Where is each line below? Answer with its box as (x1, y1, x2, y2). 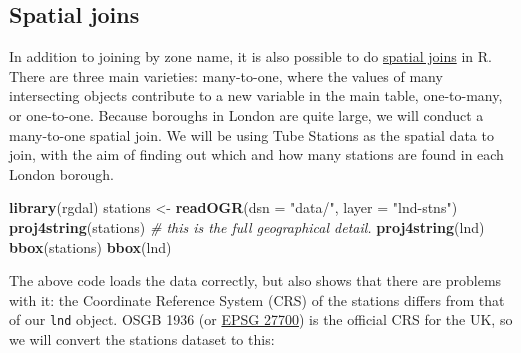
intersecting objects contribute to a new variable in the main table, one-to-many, (9, 85, 503, 106)
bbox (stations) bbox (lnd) (9, 236, 172, 257)
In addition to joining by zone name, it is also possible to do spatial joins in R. (9, 46, 492, 67)
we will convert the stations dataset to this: (9, 328, 275, 349)
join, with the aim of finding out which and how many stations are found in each (9, 144, 504, 165)
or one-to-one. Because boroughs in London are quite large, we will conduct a (9, 104, 484, 125)
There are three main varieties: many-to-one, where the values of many (9, 65, 443, 86)
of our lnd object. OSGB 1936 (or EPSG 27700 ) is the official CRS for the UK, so (9, 309, 513, 330)
